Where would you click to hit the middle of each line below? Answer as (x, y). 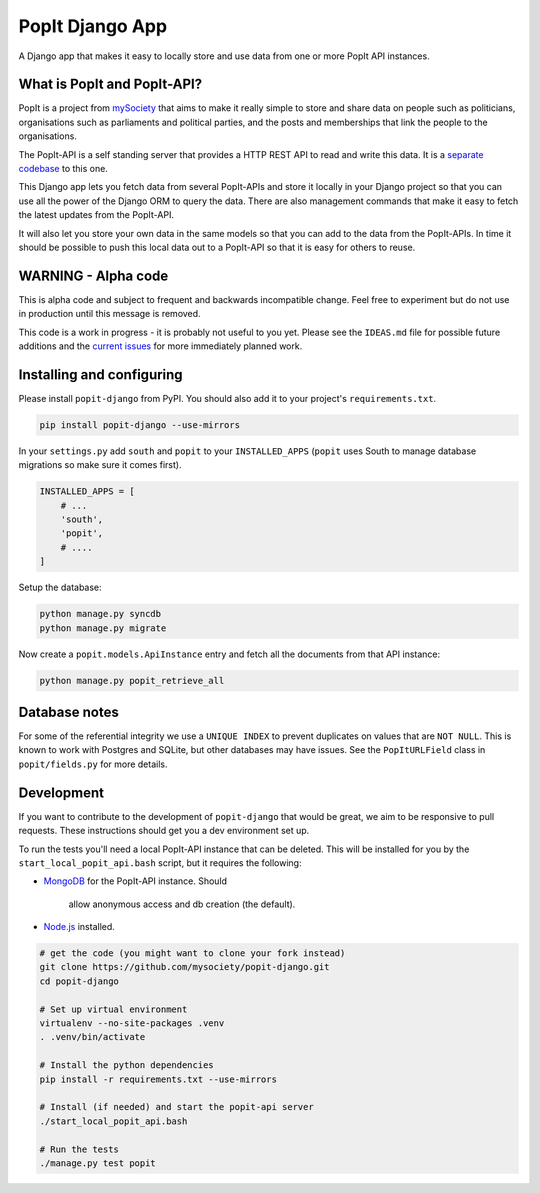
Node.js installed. (79, 927)
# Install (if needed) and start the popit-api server (176, 1107)
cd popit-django (79, 981)
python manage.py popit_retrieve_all (132, 680)
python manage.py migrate (103, 628)
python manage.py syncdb (100, 614)
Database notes (68, 711)
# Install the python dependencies (126, 1065)
